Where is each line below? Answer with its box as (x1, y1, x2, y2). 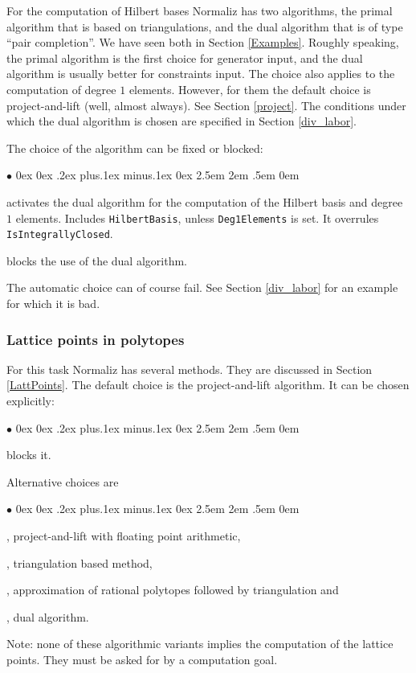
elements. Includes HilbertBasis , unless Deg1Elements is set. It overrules (15, 209, 379, 226)
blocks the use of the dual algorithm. (6, 252, 187, 269)
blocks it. (6, 446, 51, 463)
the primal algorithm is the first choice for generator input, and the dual (6, 49, 363, 66)
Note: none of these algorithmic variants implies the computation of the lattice (6, 635, 394, 652)
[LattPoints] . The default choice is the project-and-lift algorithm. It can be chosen (6, 376, 410, 393)
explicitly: (6, 392, 55, 409)
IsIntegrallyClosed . (6, 225, 113, 242)
